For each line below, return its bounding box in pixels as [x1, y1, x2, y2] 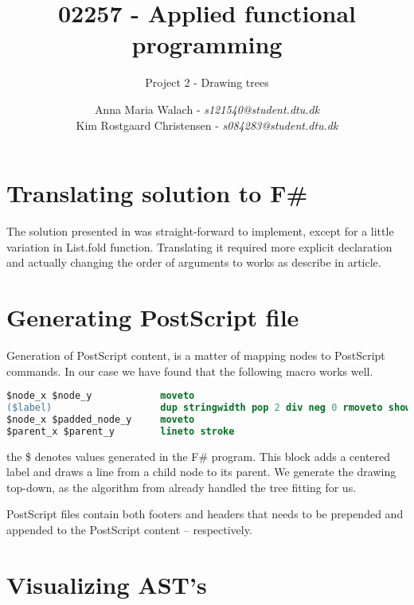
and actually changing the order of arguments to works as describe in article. [6, 254, 381, 271]
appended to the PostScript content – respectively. [6, 521, 252, 537]
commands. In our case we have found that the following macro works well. [6, 362, 373, 379]
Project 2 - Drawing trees [145, 74, 269, 91]
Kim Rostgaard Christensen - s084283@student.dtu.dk [76, 116, 338, 133]
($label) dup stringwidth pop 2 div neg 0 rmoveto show [6, 402, 412, 413]
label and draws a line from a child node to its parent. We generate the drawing [6, 463, 396, 480]
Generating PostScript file [6, 301, 299, 333]
